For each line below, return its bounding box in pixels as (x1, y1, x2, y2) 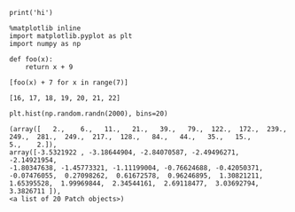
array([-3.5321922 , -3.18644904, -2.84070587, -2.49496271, (9, 148, 240, 157)
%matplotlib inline (9, 24, 82, 33)
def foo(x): (9, 55, 53, 64)
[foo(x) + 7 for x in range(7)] (9, 78, 128, 87)
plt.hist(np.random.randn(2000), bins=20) (9, 109, 168, 118)
